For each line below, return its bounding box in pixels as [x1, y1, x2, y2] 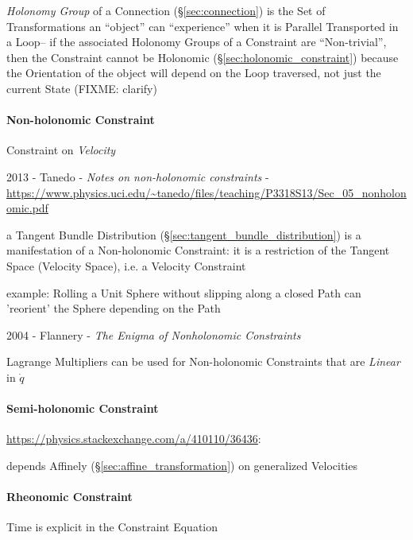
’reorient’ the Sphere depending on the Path [6, 300, 221, 317]
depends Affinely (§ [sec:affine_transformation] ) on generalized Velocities [6, 456, 357, 473]
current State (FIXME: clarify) [6, 80, 157, 96]
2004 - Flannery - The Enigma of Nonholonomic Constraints [6, 326, 301, 343]
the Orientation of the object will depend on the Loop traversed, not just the [6, 64, 381, 81]
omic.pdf [6, 200, 48, 216]
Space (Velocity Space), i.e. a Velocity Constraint [6, 257, 246, 274]
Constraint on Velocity [6, 142, 116, 158]
